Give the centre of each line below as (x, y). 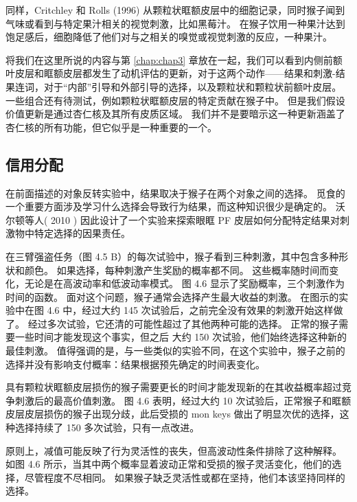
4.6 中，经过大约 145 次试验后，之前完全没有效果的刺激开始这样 (190, 310)
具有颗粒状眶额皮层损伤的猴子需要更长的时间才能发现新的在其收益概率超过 (174, 387)
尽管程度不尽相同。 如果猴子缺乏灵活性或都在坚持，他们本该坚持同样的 (185, 477)
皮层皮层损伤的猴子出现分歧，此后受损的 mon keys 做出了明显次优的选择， (173, 414)
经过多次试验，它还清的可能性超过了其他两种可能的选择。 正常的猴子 (183, 323)
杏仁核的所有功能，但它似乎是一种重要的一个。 (111, 127)
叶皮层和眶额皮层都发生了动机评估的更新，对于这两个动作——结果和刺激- (171, 73)
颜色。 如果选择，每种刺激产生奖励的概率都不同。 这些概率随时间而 (177, 270)
